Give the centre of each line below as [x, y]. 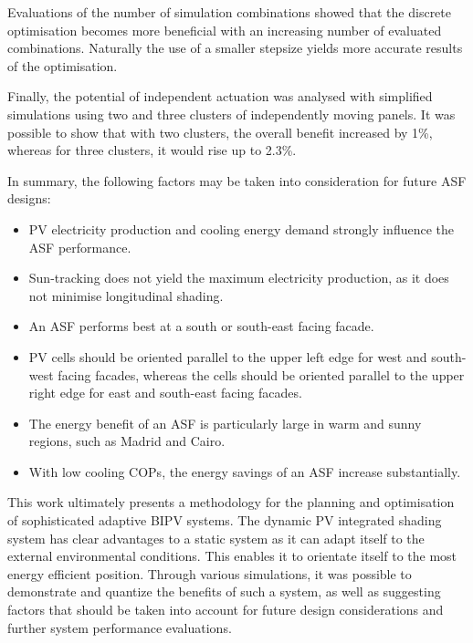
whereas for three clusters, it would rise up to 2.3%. [152, 150]
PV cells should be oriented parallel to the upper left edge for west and [228, 356]
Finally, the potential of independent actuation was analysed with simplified [220, 96]
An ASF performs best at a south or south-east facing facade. [201, 326]
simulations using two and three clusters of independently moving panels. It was [231, 114]
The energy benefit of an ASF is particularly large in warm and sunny [225, 423]
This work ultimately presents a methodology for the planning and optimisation [231, 502]
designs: [29, 198]
